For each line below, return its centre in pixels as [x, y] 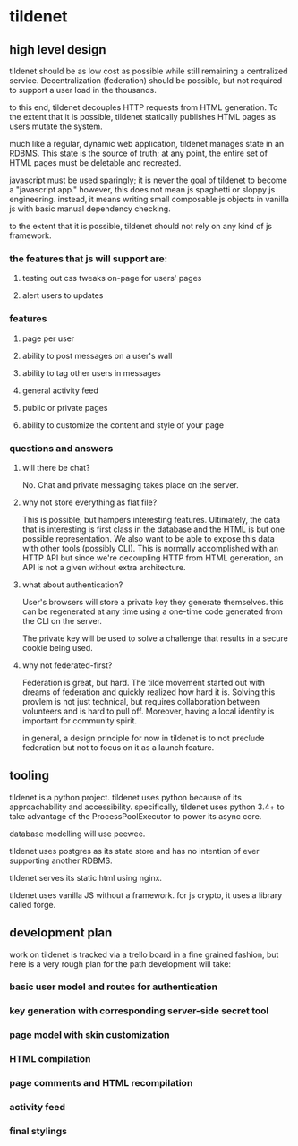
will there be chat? [56, 467]
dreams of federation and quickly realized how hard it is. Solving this [149, 692]
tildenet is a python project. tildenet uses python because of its [125, 797]
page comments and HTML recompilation [101, 1083]
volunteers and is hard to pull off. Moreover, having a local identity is [148, 711]
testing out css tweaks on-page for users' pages [112, 278]
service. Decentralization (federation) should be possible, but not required [146, 81]
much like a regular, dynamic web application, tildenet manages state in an [147, 144]
